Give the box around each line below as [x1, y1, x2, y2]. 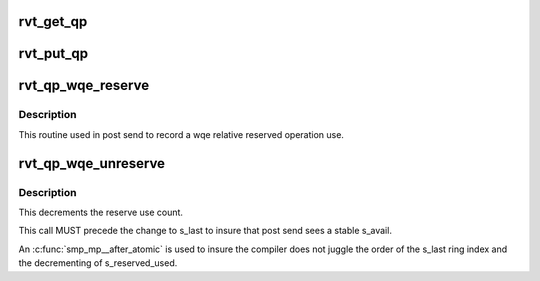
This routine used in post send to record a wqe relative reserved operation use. [18, 128, 345, 140]
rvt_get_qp [18, 13, 88, 30]
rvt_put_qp [18, 45, 89, 62]
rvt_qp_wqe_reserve [18, 77, 150, 94]
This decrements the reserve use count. [18, 206, 184, 218]
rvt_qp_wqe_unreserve [18, 155, 165, 172]
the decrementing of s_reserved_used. [18, 257, 178, 269]
